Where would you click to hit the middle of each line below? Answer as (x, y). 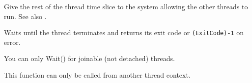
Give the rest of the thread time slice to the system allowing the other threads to (126, 6)
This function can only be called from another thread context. (97, 75)
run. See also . (25, 16)
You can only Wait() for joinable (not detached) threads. (89, 58)
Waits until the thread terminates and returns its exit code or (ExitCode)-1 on (124, 32)
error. (12, 42)
